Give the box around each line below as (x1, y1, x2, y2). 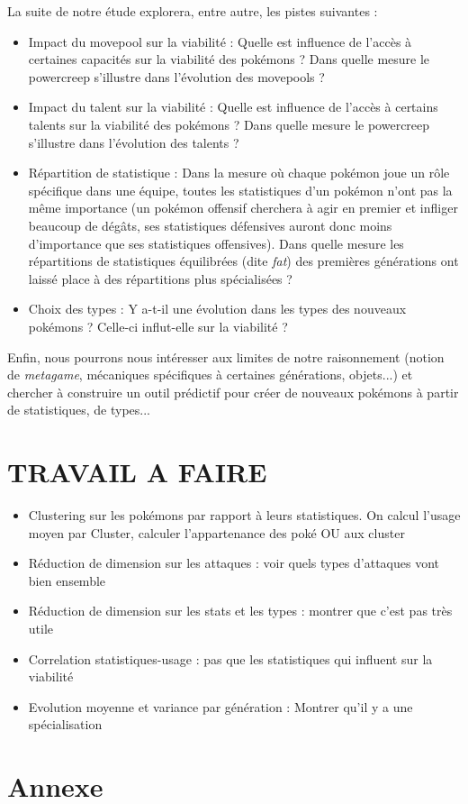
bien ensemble (28, 571, 106, 589)
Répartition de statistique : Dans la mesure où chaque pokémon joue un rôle (28, 163, 450, 182)
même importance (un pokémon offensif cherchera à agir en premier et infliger (28, 198, 458, 217)
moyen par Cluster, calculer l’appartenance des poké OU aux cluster (28, 523, 405, 542)
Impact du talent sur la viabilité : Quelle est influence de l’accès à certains (28, 97, 438, 116)
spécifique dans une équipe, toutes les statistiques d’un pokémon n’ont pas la (28, 180, 453, 199)
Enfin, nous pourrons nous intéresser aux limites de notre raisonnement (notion (7, 347, 445, 366)
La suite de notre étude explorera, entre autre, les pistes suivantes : (7, 2, 378, 20)
